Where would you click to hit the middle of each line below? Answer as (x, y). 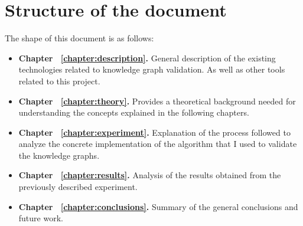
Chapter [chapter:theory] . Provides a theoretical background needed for (157, 101)
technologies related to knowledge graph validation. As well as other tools (152, 69)
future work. (41, 218)
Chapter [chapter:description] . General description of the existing (147, 58)
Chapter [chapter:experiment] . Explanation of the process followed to (154, 132)
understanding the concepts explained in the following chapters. (134, 112)
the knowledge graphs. (59, 155)
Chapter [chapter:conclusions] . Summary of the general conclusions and (158, 206)
